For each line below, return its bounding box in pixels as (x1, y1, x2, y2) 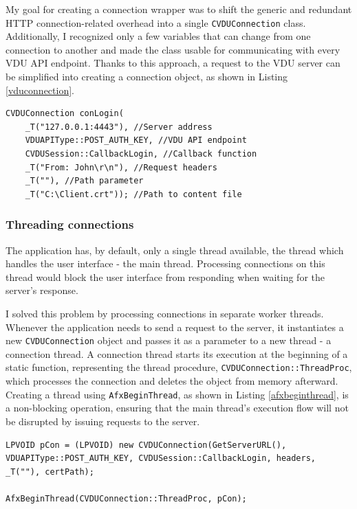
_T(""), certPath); (6, 466, 94, 477)
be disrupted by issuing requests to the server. (6, 414, 200, 428)
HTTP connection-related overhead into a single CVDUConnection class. (6, 15, 306, 30)
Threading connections (6, 216, 134, 233)
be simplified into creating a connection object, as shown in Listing (6, 69, 288, 84)
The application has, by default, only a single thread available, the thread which (6, 242, 344, 257)
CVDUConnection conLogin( (6, 109, 124, 119)
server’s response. (6, 283, 78, 297)
